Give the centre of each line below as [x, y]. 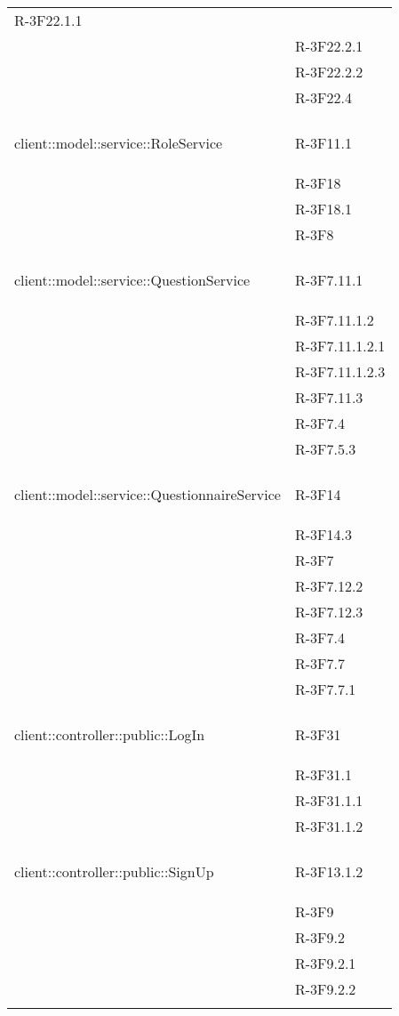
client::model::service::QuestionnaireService [148, 494]
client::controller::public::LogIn [110, 734]
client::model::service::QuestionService [132, 280]
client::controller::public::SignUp [114, 871]
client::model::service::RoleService [119, 143]
